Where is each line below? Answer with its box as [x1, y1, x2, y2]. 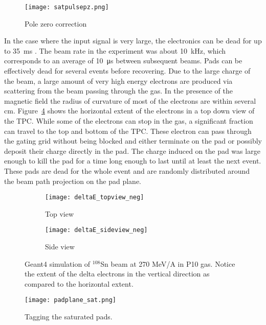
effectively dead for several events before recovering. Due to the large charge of [4, 65, 251, 76]
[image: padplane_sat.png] [25, 296, 116, 304]
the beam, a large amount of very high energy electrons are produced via [4, 75, 233, 86]
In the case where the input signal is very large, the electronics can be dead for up [4, 35, 262, 46]
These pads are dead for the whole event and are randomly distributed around [4, 165, 250, 176]
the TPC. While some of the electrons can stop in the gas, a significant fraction [4, 115, 253, 126]
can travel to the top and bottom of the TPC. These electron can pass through [4, 125, 252, 136]
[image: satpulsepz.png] [25, 4, 109, 11]
